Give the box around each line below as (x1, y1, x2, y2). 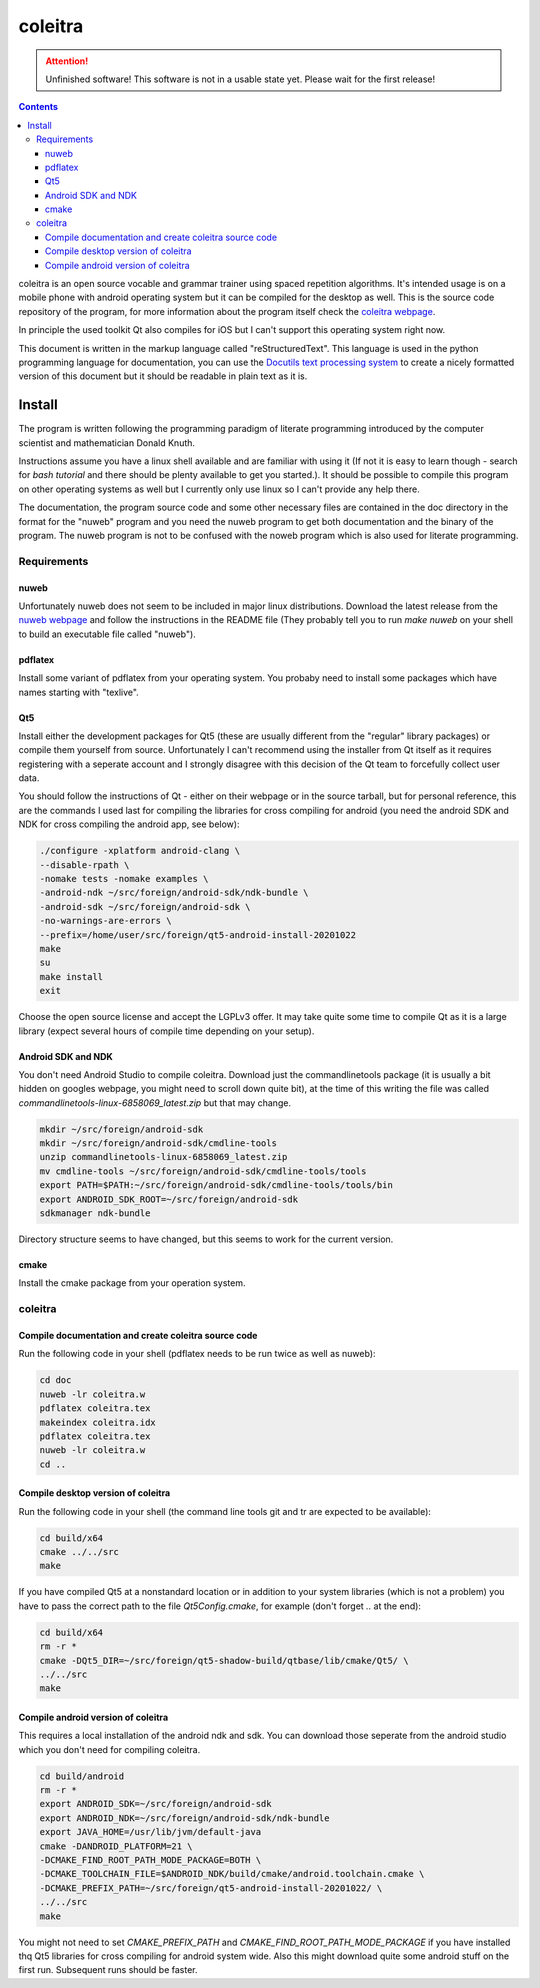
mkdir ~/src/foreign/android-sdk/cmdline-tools (39, 1138, 277, 1149)
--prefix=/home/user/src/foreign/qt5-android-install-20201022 (39, 929, 357, 940)
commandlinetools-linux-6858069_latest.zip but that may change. (18, 1096, 292, 1109)
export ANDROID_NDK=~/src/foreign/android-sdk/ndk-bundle (39, 1812, 330, 1824)
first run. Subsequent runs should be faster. (18, 1964, 199, 1976)
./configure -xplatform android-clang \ (39, 845, 240, 857)
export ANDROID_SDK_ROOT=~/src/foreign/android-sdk (39, 1193, 299, 1205)
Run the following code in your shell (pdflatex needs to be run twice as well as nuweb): (18, 1348, 376, 1360)
